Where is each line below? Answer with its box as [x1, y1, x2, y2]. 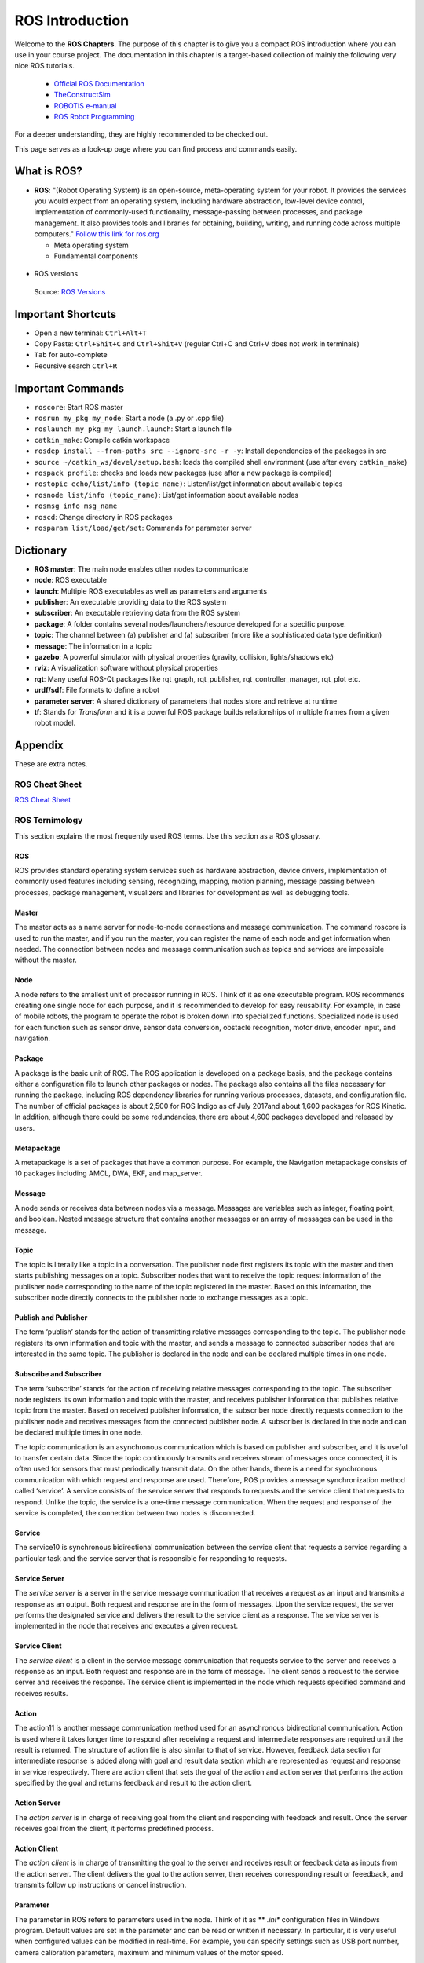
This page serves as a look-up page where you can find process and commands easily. [14, 144, 298, 153]
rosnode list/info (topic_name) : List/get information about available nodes [34, 490, 298, 499]
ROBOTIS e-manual [53, 101, 117, 110]
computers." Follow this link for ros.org [34, 229, 160, 239]
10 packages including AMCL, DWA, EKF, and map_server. [14, 1168, 203, 1178]
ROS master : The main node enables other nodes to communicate [34, 564, 249, 573]
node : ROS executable [34, 576, 108, 585]
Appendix [14, 739, 64, 752]
